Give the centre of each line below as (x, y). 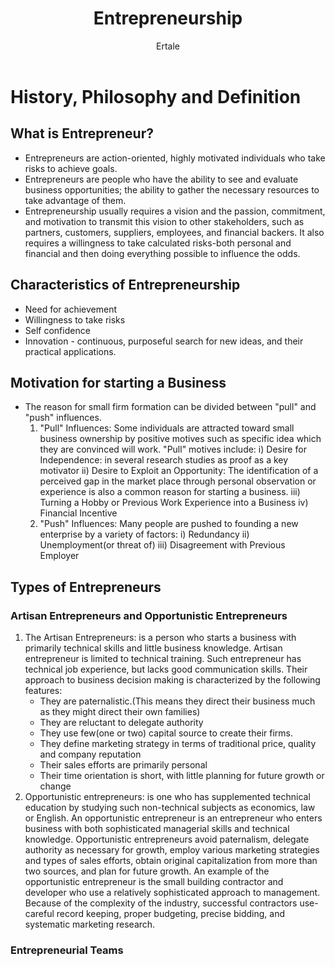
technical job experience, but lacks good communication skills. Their (166, 669)
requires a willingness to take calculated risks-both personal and (158, 243)
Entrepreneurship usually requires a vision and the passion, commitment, (175, 211)
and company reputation (90, 754)
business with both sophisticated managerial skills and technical (157, 829)
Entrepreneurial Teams (67, 950)
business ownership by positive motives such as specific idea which (180, 439)
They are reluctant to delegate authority (121, 723)
